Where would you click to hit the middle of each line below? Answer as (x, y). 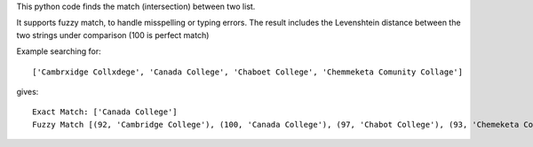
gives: (28, 91)
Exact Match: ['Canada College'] (105, 112)
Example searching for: (59, 51)
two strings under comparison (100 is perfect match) (113, 35)
